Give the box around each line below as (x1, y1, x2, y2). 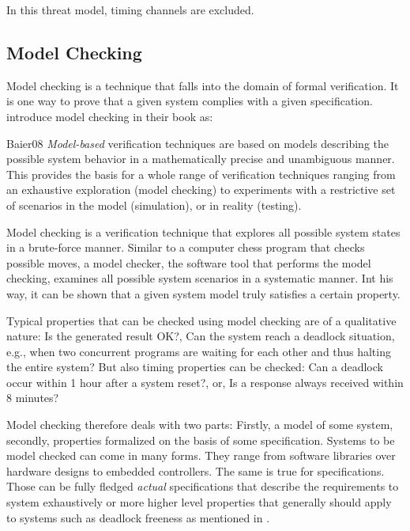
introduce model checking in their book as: (6, 108, 213, 124)
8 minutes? (6, 389, 59, 406)
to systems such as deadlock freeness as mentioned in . (6, 509, 270, 525)
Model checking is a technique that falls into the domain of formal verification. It (6, 77, 399, 93)
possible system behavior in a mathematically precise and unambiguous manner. (6, 150, 395, 167)
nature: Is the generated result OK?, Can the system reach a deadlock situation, (6, 328, 395, 344)
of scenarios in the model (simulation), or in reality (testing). (6, 196, 302, 213)
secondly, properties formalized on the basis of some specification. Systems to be (6, 431, 395, 448)
